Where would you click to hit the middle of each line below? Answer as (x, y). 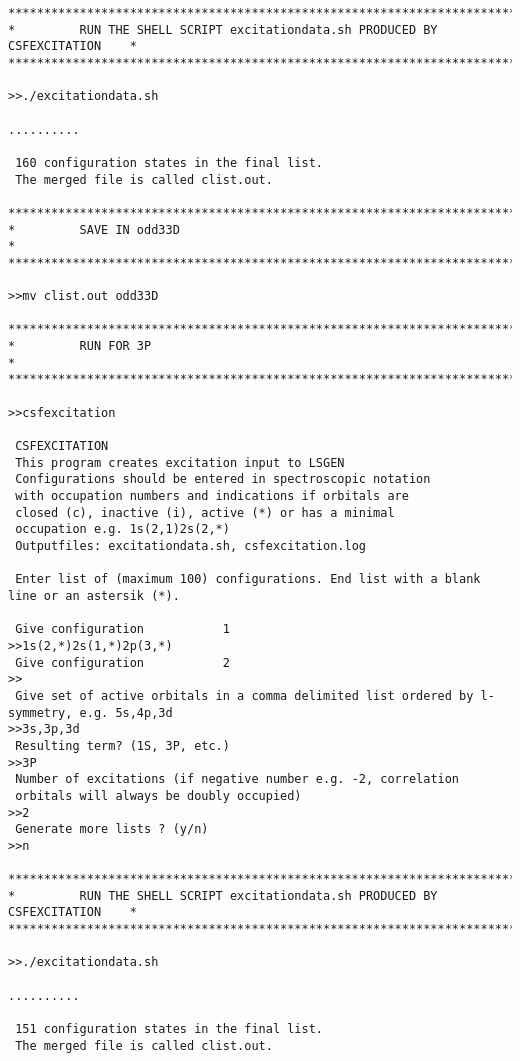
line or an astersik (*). (94, 595)
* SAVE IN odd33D (94, 229)
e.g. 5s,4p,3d (126, 712)
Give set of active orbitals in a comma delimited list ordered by (244, 695)
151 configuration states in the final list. (169, 1029)
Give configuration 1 (122, 629)
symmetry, (40, 712)
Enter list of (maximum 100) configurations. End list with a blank (248, 579)
